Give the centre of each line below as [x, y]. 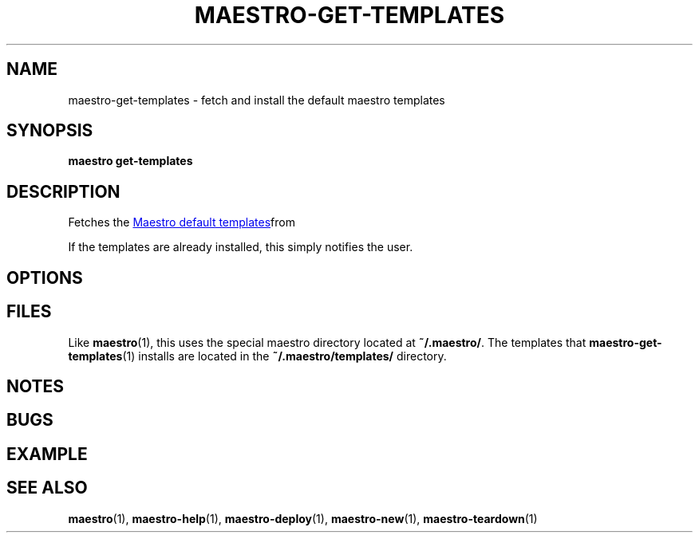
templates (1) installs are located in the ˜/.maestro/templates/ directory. [257, 356]
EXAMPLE [47, 454]
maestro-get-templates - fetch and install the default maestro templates [257, 100]
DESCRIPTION [63, 191]
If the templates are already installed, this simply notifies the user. [241, 247]
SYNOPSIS [50, 131]
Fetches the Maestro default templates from [182, 222]
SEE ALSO [47, 488]
